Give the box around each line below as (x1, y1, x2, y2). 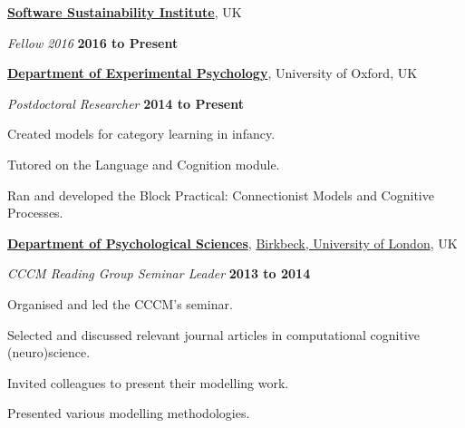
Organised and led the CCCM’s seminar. (7, 294, 233, 313)
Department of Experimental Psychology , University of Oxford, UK (7, 63, 418, 83)
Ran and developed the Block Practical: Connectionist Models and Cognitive (7, 185, 434, 204)
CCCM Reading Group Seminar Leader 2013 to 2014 (7, 264, 311, 283)
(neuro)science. (7, 343, 91, 362)
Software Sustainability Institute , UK (7, 3, 242, 21)
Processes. (7, 203, 63, 222)
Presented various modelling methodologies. (7, 404, 250, 423)
